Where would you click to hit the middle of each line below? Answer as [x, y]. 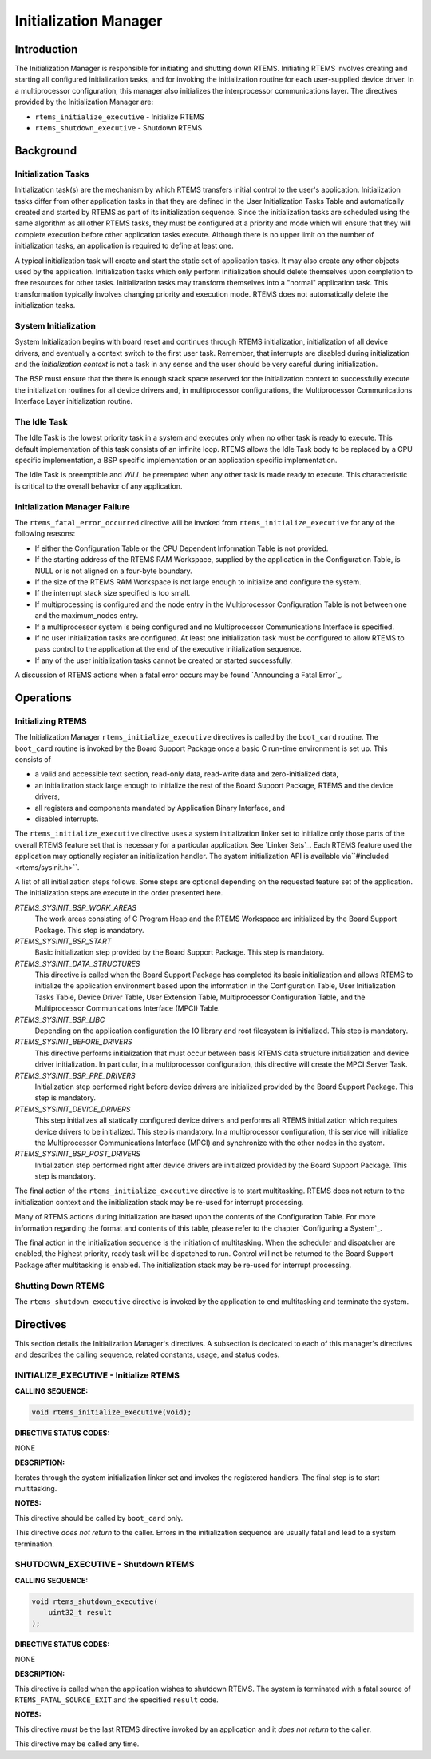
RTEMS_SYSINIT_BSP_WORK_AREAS [76, 907]
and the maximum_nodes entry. [87, 616]
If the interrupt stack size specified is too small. [113, 593]
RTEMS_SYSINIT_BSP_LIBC [60, 1019]
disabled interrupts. [67, 819]
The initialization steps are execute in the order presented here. [119, 893]
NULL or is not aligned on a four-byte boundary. [114, 571]
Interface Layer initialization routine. [74, 401]
